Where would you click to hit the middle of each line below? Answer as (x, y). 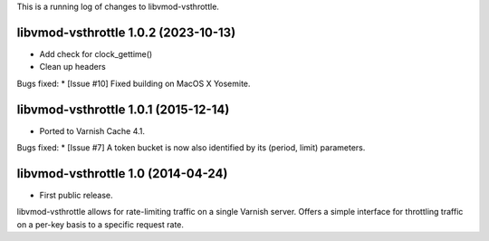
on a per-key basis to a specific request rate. (101, 224)
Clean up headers (72, 67)
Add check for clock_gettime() (96, 53)
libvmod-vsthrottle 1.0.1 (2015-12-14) (123, 109)
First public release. (76, 195)
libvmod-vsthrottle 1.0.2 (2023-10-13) (126, 32)
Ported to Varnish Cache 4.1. (92, 130)
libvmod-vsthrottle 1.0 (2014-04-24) (122, 174)
